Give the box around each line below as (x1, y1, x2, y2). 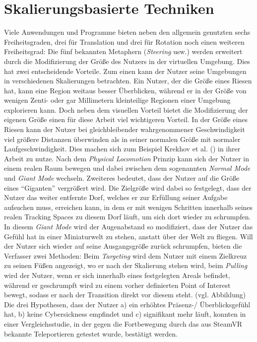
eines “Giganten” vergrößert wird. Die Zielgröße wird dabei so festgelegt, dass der (4, 182, 252, 193)
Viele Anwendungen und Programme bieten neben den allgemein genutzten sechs (4, 27, 251, 37)
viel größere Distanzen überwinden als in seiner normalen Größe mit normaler (4, 134, 241, 144)
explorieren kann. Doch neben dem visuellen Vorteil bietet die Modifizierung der (4, 104, 248, 115)
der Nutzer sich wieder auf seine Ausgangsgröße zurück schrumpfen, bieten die (4, 241, 242, 251)
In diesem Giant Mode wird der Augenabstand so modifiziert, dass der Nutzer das (4, 221, 253, 231)
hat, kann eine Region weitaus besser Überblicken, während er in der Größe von (4, 85, 247, 95)
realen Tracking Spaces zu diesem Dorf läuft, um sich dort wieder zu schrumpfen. (4, 211, 251, 222)
